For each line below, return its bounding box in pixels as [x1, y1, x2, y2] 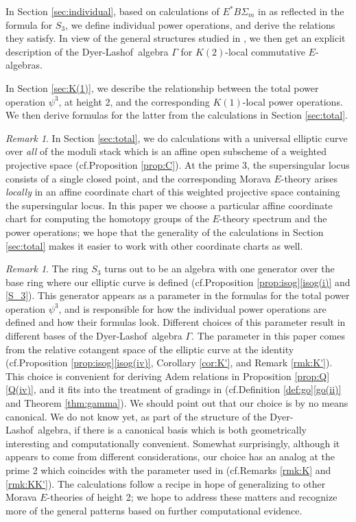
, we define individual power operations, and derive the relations [65, 17, 335, 32]
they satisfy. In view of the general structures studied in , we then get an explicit [5, 31, 346, 45]
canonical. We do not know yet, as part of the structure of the [5, 409, 267, 423]
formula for [5, 17, 53, 32]
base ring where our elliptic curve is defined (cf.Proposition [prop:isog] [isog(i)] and [5, 274, 351, 289]
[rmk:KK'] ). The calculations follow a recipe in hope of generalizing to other [5, 476, 326, 490]
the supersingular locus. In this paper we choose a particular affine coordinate [5, 198, 333, 212]
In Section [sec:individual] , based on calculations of [5, 4, 219, 18]
